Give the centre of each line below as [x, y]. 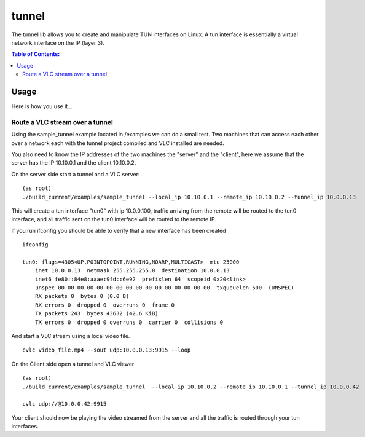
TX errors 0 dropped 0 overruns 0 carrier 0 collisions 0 [129, 322]
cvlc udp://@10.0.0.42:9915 [65, 404]
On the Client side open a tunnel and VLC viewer [73, 364]
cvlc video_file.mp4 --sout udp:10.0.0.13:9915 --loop [107, 350]
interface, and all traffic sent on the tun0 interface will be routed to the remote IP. [114, 219]
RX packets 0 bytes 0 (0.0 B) [82, 296]
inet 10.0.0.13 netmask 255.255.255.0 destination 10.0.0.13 [132, 271]
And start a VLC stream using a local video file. [71, 336]
